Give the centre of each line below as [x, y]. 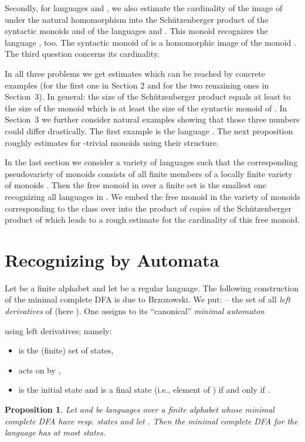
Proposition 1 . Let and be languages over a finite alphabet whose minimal [140, 409]
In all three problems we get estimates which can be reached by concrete [135, 73]
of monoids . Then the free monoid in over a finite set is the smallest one [135, 185]
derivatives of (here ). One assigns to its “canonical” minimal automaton [135, 311]
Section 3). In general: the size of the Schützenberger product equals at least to [148, 96]
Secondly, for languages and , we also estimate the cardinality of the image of [144, 8]
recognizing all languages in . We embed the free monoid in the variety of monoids [152, 196]
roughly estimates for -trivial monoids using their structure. [112, 142]
